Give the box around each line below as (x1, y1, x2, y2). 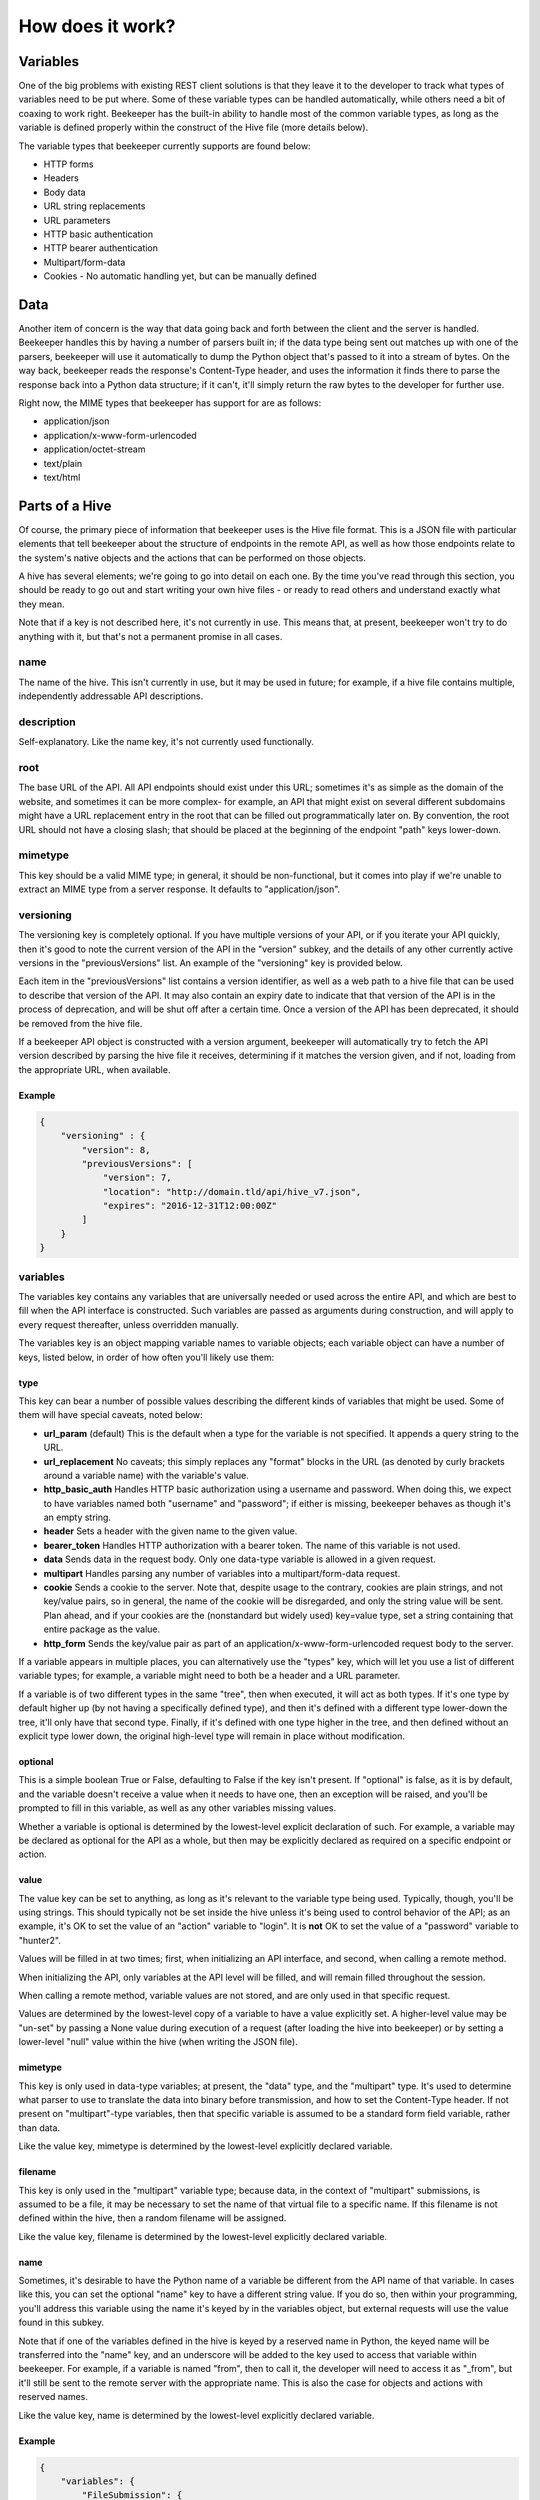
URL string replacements (43, 200, 146, 212)
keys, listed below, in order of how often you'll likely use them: (18, 1351, 275, 1363)
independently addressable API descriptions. (18, 690, 204, 702)
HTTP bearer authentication (43, 242, 159, 254)
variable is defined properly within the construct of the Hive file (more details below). (18, 121, 369, 134)
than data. (18, 2121, 60, 2134)
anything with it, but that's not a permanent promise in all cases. (18, 630, 283, 642)
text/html (43, 471, 81, 483)
